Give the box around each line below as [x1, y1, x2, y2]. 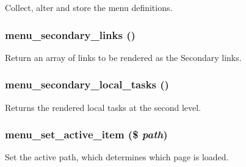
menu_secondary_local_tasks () [5, 77, 169, 92]
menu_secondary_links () [5, 27, 136, 42]
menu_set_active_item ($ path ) [5, 127, 168, 142]
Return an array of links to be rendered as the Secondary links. [5, 51, 242, 63]
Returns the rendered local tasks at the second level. [5, 101, 201, 113]
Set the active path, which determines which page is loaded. [5, 151, 229, 163]
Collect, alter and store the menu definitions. [5, 1, 173, 13]
